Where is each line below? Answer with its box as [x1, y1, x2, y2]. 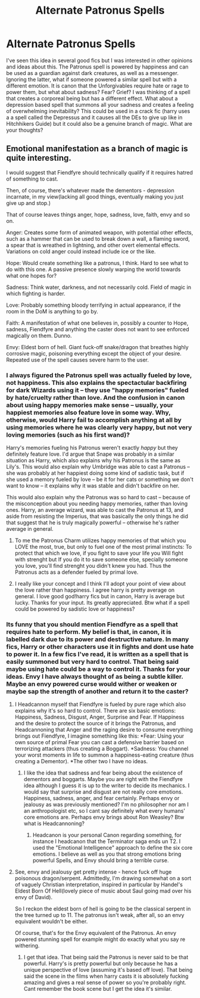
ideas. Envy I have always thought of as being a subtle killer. [6, 672, 183, 680]
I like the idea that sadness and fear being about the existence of [23, 769, 183, 776]
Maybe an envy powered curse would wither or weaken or [6, 680, 177, 688]
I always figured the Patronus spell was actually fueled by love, [6, 371, 192, 379]
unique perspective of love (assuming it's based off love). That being [23, 966, 193, 974]
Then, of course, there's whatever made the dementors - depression [6, 186, 174, 194]
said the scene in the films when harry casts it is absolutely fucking [23, 972, 189, 980]
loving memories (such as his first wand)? [6, 430, 130, 439]
